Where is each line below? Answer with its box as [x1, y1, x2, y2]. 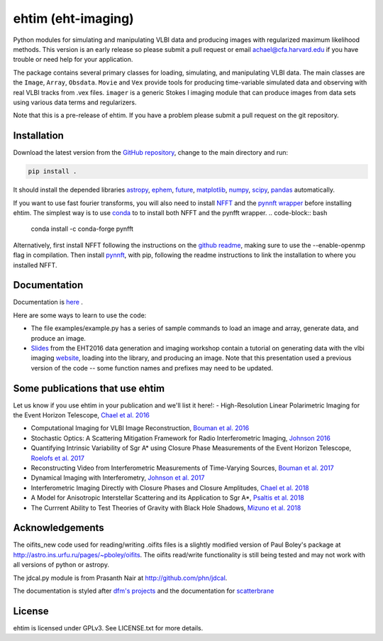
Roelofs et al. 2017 [30, 454, 85, 462]
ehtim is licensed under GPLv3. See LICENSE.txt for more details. [13, 623, 204, 632]
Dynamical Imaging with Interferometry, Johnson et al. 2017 [30, 473, 205, 482]
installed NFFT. [13, 261, 57, 269]
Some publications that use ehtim [13, 382, 165, 394]
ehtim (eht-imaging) [13, 11, 134, 26]
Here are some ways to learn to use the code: [13, 311, 147, 319]
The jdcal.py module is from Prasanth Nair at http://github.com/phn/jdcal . [13, 574, 228, 582]
